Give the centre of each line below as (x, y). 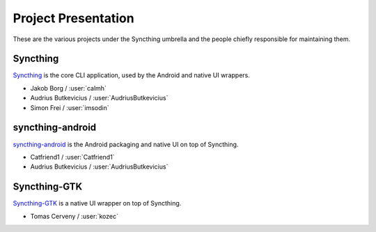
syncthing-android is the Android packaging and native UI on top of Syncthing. (126, 144)
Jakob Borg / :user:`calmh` (69, 88)
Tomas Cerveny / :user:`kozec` (74, 216)
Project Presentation (74, 18)
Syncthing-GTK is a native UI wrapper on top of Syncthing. (97, 203)
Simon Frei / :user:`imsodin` (70, 107)
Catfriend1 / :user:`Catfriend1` (72, 157)
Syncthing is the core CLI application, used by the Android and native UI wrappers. (131, 75)
